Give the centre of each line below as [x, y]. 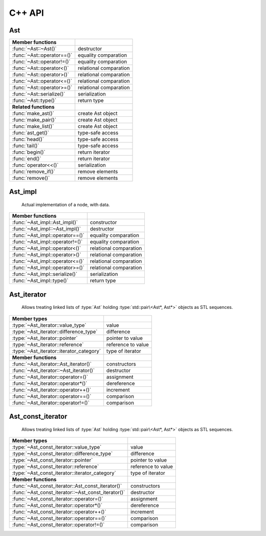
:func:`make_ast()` [33, 113]
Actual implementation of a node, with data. [66, 205]
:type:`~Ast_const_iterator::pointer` [52, 460]
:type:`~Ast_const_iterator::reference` [55, 467]
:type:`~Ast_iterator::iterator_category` [56, 351]
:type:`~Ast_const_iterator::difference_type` [62, 454]
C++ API [27, 13]
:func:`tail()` [26, 146]
